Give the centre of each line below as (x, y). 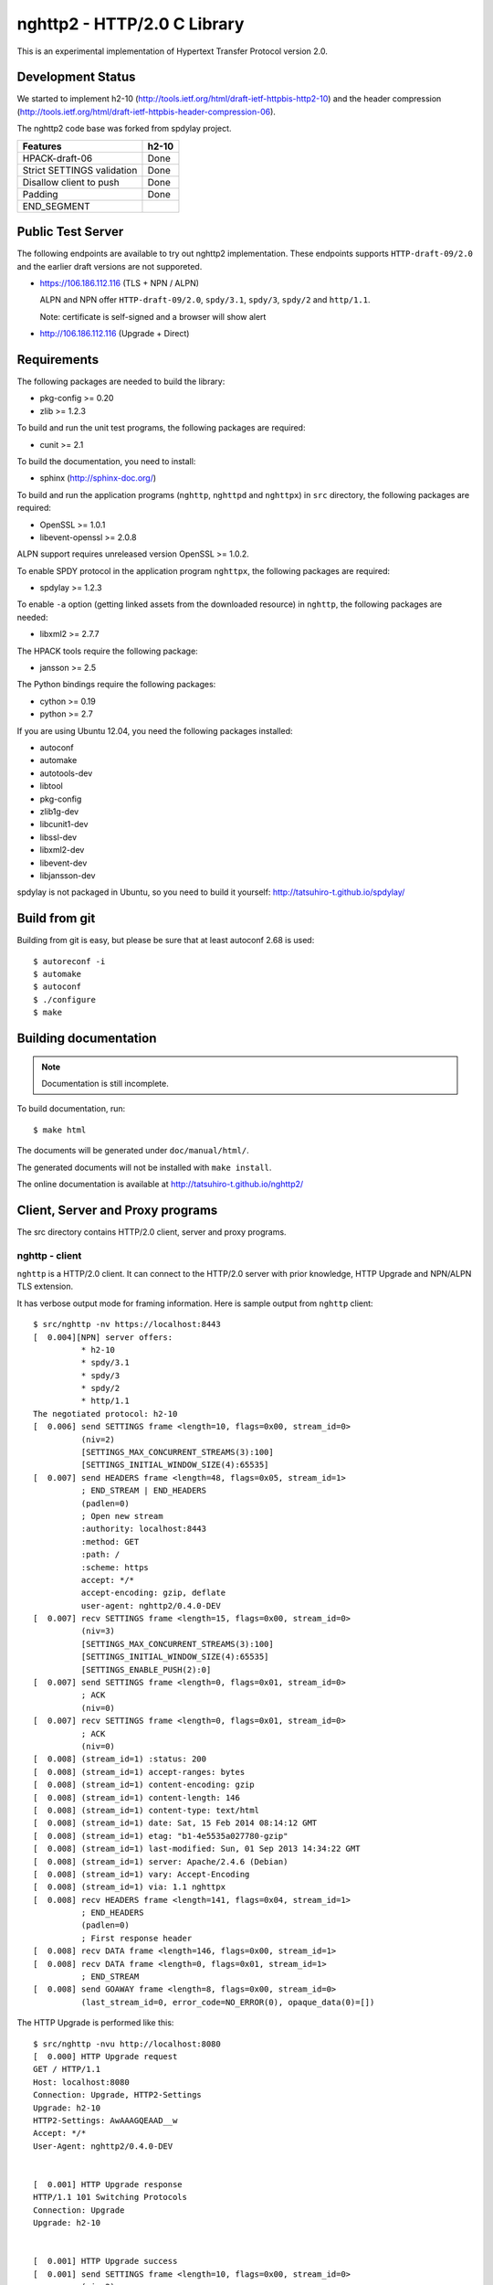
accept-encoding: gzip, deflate (153, 1593)
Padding (40, 194)
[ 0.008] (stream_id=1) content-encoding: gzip (144, 1785)
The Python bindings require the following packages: (116, 685)
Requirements (58, 360)
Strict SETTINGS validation (80, 170)
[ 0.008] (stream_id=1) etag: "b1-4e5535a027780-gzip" (161, 1836)
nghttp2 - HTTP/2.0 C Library (131, 24)
